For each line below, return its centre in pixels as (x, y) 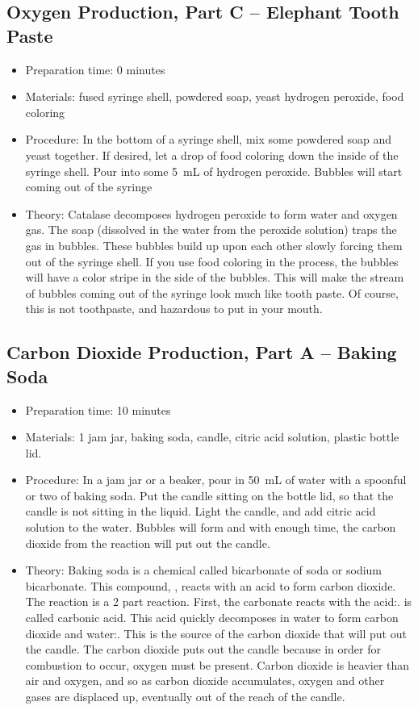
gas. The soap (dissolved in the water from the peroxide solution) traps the (211, 230)
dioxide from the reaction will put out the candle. (148, 543)
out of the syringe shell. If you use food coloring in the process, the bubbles (212, 261)
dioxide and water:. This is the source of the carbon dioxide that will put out (216, 633)
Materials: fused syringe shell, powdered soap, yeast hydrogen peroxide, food (215, 96)
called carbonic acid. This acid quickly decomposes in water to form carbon (212, 618)
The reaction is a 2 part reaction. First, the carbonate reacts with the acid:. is (219, 601)
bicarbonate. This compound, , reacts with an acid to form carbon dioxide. (211, 585)
